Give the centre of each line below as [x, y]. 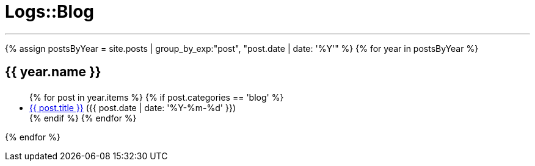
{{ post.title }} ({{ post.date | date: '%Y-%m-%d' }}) [133, 108]
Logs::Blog [50, 12]
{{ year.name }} [53, 72]
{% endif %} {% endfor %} [83, 118]
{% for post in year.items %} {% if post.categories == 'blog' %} [157, 98]
